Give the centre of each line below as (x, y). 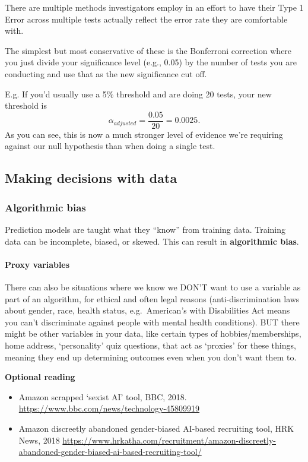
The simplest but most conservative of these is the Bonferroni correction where (148, 50)
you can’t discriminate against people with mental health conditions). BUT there (152, 322)
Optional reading (40, 377)
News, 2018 (39, 440)
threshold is (26, 105)
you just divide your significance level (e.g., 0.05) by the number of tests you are (151, 62)
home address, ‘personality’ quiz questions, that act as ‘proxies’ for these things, (150, 345)
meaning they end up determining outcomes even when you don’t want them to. (151, 357)
